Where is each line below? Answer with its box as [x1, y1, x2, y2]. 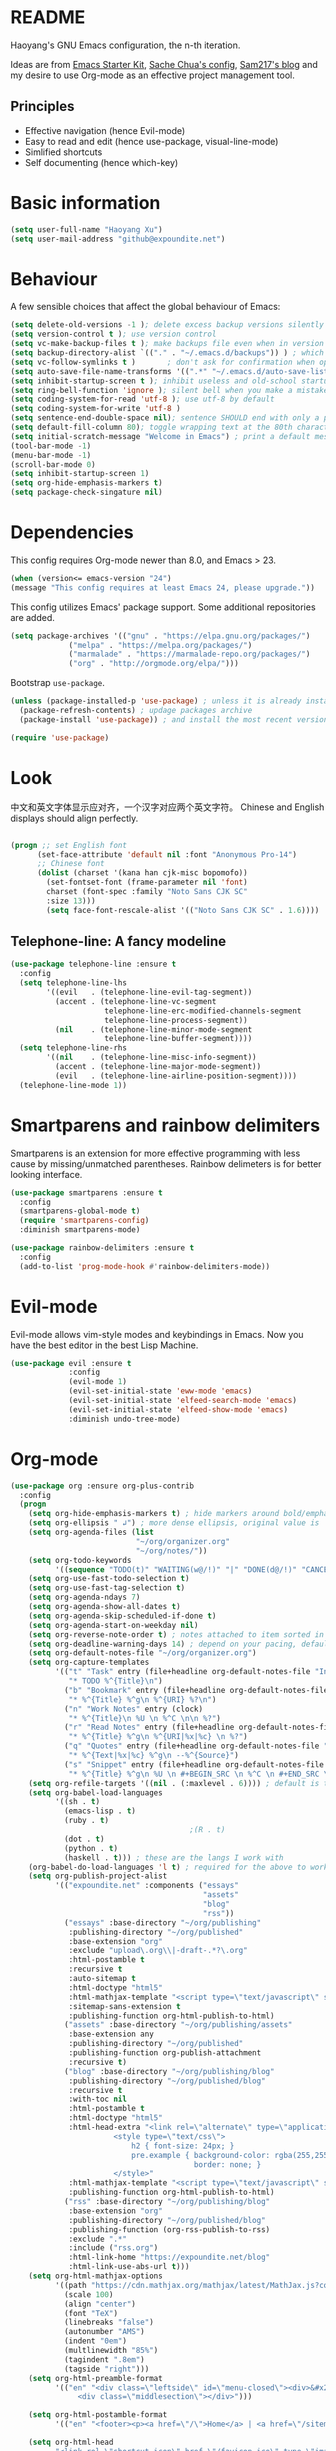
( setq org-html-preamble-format [28, 2373, 163, 2383]
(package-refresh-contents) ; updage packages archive [19, 706, 253, 716]
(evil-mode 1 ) [68, 1377, 128, 1387]
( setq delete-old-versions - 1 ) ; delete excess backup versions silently [10, 320, 325, 330]
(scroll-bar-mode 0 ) [10, 459, 97, 470]
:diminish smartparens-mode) [19, 1225, 141, 1235]
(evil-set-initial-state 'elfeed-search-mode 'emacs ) [68, 1396, 298, 1406]
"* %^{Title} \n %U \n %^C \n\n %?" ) [68, 1713, 222, 1723]
